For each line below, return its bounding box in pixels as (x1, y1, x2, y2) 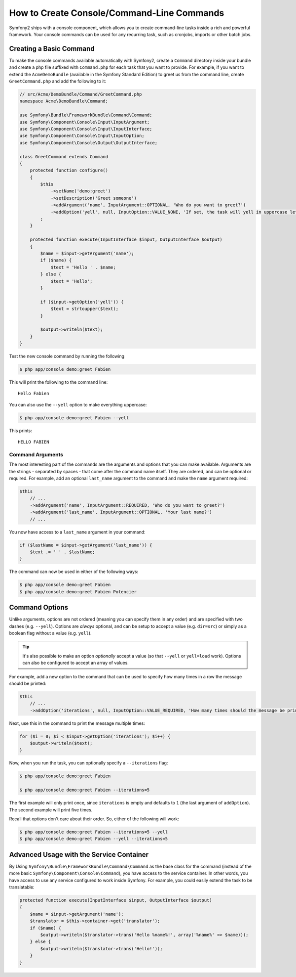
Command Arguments (9, 451, 64, 458)
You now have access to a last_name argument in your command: (9, 529, 146, 535)
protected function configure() (30, 168, 109, 173)
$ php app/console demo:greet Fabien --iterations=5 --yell (19, 829, 168, 835)
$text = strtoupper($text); (50, 306, 118, 311)
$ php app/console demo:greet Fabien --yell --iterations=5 (19, 836, 168, 842)
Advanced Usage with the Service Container (9, 850, 149, 859)
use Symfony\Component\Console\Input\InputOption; (19, 133, 145, 138)
